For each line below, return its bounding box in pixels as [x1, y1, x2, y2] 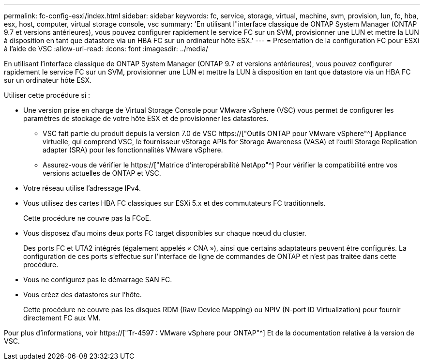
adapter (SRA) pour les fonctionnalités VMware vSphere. [43, 146, 223, 154]
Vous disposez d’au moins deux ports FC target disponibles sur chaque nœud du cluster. [23, 229, 306, 237]
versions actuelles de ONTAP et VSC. [43, 169, 161, 177]
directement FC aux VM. [23, 314, 101, 322]
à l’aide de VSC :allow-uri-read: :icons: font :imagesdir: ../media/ [4, 45, 209, 53]
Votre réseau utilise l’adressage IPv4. [23, 184, 141, 192]
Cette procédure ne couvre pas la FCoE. [23, 214, 151, 222]
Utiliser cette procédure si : [4, 91, 91, 99]
